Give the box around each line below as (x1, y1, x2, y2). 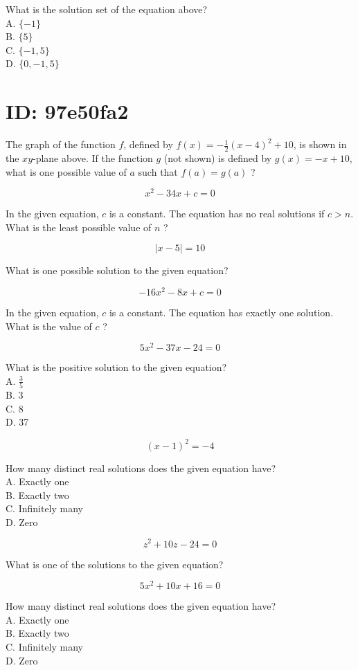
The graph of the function (6, 137, 116, 152)
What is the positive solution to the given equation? (6, 360, 227, 374)
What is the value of (6, 318, 92, 333)
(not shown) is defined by (163, 150, 272, 165)
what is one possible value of (6, 164, 127, 179)
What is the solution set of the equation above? (6, 2, 208, 16)
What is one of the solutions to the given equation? (6, 556, 224, 571)
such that (138, 164, 178, 179)
